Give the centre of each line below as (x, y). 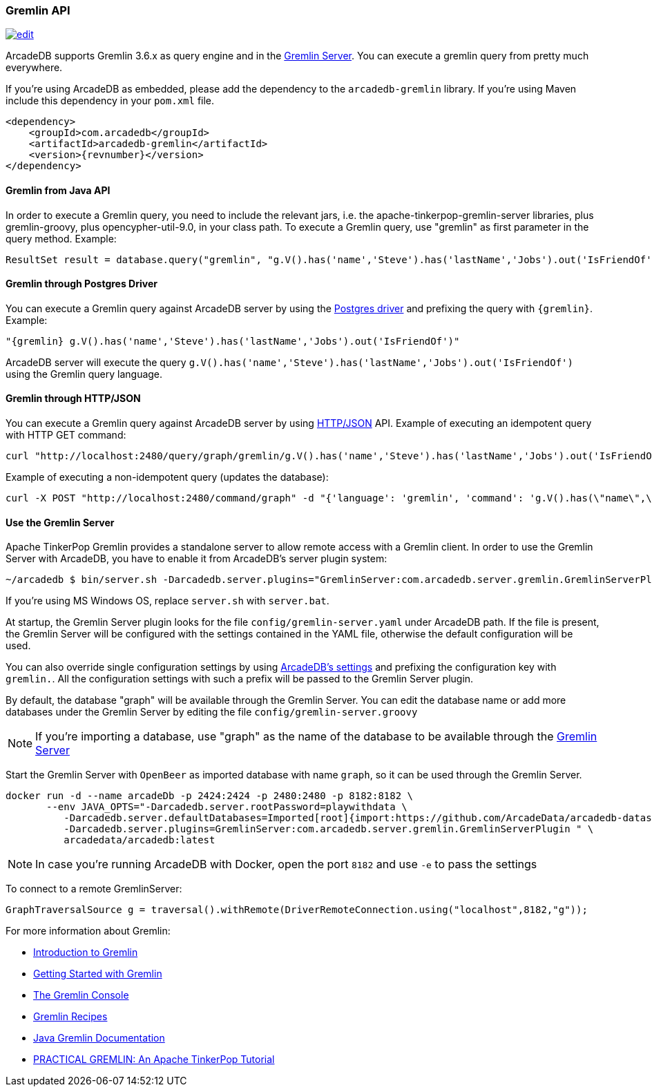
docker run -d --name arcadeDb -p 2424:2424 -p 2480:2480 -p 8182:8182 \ (210, 796)
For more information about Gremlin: (88, 931)
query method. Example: (61, 238)
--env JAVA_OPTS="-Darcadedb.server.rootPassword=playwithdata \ (227, 807)
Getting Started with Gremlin (98, 974)
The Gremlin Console (81, 995)
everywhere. (34, 68)
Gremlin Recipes (70, 1017)
